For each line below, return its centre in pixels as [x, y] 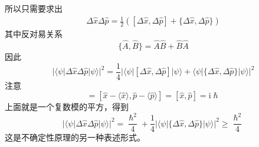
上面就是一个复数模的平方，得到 [67, 107]
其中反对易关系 [34, 34]
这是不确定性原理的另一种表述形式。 [75, 137]
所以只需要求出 [34, 8]
